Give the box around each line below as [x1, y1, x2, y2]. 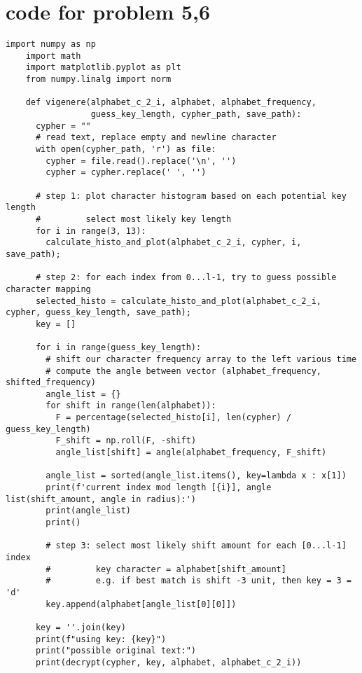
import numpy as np [6, 39, 96, 50]
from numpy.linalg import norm [25, 74, 172, 85]
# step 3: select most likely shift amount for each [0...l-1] [46, 541, 347, 551]
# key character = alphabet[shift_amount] [46, 564, 286, 574]
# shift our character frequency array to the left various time [46, 354, 357, 364]
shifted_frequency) [6, 377, 96, 388]
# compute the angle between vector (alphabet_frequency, [46, 366, 322, 376]
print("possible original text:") [35, 646, 197, 656]
